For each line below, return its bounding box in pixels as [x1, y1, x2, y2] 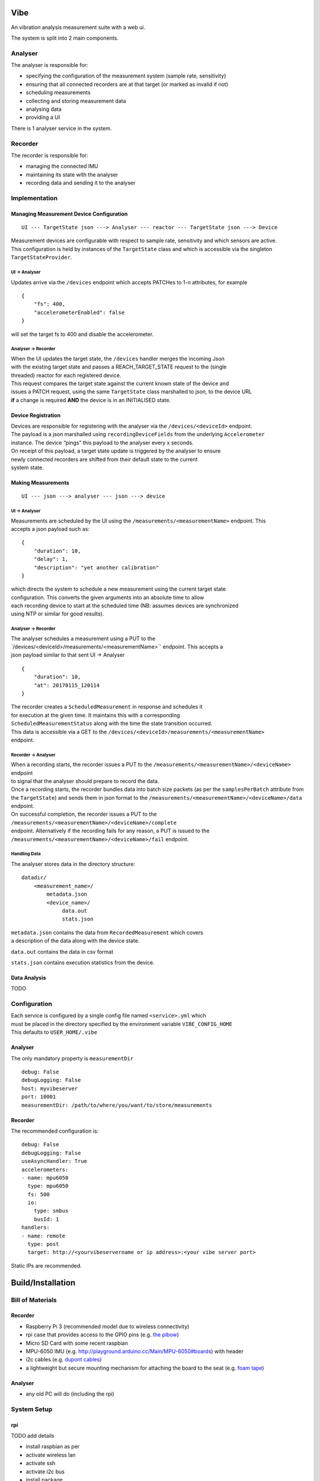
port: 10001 [21, 1094, 56, 1100]
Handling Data [11, 851, 41, 857]
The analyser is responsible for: [11, 62, 88, 69]
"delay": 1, [33, 556, 69, 563]
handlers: [21, 1224, 50, 1231]
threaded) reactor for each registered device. [11, 371, 121, 379]
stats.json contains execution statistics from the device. [11, 959, 155, 966]
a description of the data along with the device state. [11, 937, 140, 944]
